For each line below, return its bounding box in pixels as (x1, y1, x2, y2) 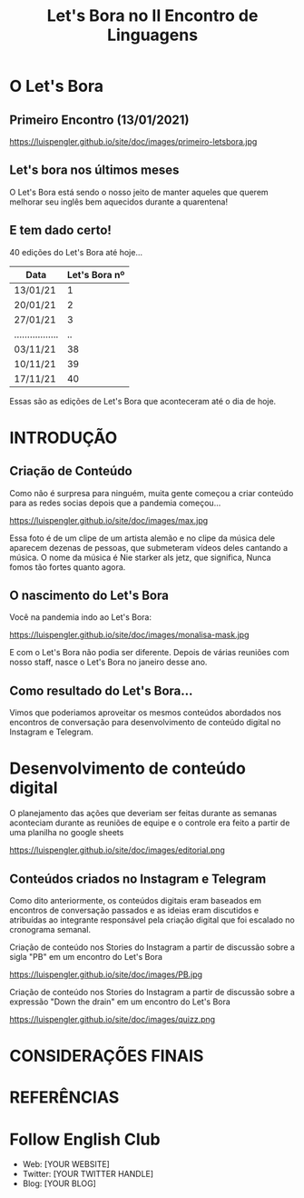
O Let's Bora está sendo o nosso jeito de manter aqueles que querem (9, 186, 270, 197)
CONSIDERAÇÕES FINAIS (9, 1046, 204, 1066)
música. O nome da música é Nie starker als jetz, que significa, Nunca (9, 552, 271, 563)
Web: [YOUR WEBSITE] (22, 1159, 111, 1170)
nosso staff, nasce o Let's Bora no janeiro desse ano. (9, 656, 208, 668)
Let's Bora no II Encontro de (46, 5, 259, 26)
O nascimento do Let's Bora (9, 588, 170, 604)
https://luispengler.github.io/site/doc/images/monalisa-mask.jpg (9, 629, 250, 641)
